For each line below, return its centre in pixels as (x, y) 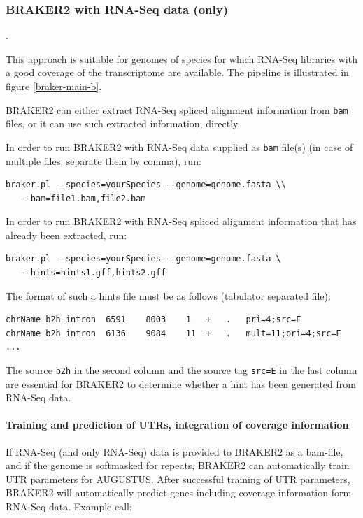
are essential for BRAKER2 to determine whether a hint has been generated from (181, 383)
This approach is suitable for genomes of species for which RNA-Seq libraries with (181, 58)
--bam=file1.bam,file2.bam (83, 198)
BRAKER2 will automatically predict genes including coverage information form (179, 492)
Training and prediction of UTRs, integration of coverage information (177, 425)
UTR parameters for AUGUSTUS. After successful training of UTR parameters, (178, 479)
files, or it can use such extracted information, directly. (123, 123)
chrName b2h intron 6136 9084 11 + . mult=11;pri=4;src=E (173, 333)
